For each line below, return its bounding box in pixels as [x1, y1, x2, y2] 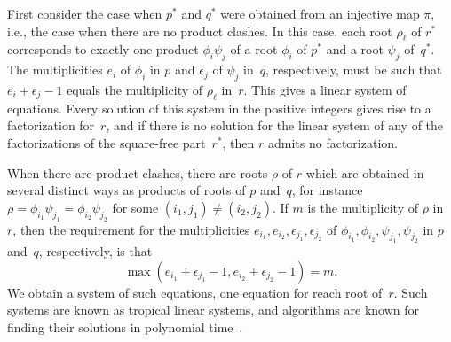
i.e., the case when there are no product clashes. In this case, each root [7, 21, 392, 40]
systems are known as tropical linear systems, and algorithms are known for [7, 300, 419, 319]
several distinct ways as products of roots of [7, 181, 246, 199]
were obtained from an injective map [220, 4, 420, 22]
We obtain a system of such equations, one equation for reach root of [7, 283, 383, 301]
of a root [230, 40, 278, 58]
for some [112, 198, 159, 216]
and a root [326, 40, 384, 58]
